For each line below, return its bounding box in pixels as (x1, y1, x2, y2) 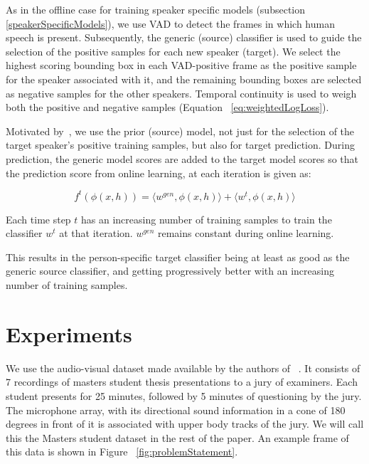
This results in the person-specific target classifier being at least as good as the (6, 249, 350, 264)
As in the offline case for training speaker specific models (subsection (6, 2, 306, 16)
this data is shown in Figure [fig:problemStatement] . (6, 444, 238, 459)
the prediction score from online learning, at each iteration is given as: (6, 165, 311, 180)
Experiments (6, 319, 132, 348)
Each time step (6, 211, 71, 226)
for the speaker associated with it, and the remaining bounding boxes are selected (6, 71, 362, 86)
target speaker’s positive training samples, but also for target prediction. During (6, 137, 355, 152)
